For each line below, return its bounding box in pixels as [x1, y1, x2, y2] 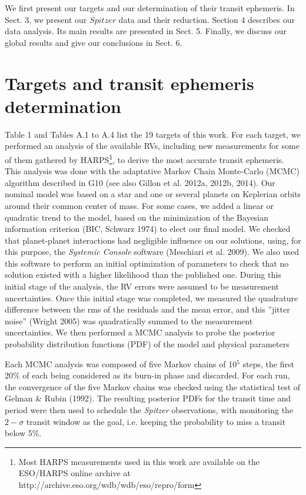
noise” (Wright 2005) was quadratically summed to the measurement [5, 314, 253, 327]
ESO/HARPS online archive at [18, 467, 131, 479]
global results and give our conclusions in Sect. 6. [5, 36, 182, 48]
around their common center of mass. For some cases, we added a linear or [5, 199, 274, 211]
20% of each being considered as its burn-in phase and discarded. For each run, [5, 369, 290, 381]
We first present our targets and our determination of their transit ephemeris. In [5, 2, 295, 14]
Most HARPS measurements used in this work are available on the [18, 455, 260, 467]
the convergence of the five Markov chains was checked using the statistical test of [5, 380, 301, 393]
